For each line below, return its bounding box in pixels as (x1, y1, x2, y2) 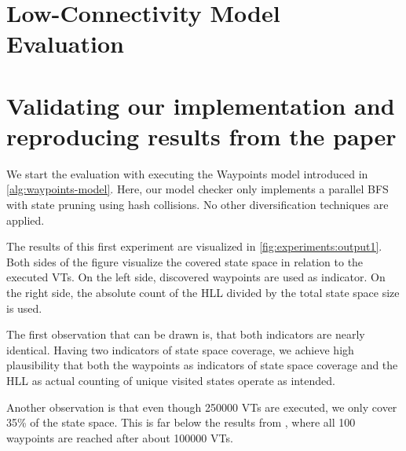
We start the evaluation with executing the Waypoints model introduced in (6, 165, 368, 181)
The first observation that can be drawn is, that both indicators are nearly (6, 326, 365, 343)
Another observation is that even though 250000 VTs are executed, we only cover (6, 398, 397, 415)
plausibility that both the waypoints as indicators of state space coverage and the (6, 357, 398, 373)
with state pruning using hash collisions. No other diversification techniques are (6, 196, 389, 213)
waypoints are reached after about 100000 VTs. (6, 429, 233, 445)
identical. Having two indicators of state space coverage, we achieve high (6, 341, 354, 357)
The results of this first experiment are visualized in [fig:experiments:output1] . (6, 238, 382, 255)
